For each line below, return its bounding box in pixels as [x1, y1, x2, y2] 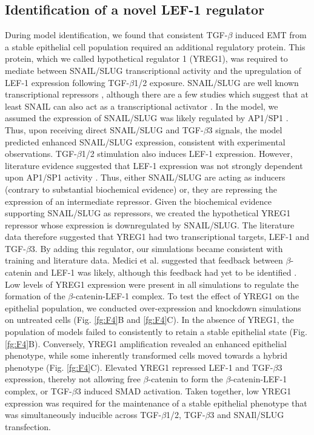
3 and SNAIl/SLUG [210, 408, 284, 421]
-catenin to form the [148, 373, 223, 385]
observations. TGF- [5, 147, 77, 160]
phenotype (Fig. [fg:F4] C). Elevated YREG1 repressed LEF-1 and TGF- [5, 360, 273, 373]
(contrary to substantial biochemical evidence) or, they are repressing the [5, 182, 277, 195]
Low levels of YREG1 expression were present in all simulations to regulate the [5, 277, 299, 290]
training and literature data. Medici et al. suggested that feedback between [5, 254, 283, 267]
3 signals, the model [208, 123, 282, 136]
